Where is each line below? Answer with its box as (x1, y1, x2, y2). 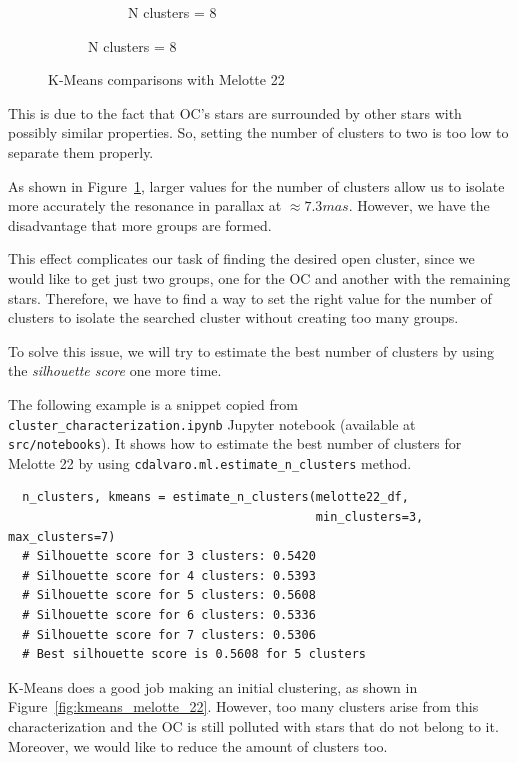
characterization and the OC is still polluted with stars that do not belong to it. (8, 716, 499, 736)
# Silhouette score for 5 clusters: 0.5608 (22, 588, 316, 603)
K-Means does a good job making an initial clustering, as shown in (8, 676, 418, 697)
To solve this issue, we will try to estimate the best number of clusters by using (8, 340, 495, 361)
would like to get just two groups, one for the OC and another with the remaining (8, 267, 511, 288)
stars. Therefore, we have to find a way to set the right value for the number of (8, 287, 492, 308)
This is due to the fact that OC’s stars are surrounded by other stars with (8, 102, 462, 123)
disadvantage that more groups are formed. (8, 214, 272, 235)
